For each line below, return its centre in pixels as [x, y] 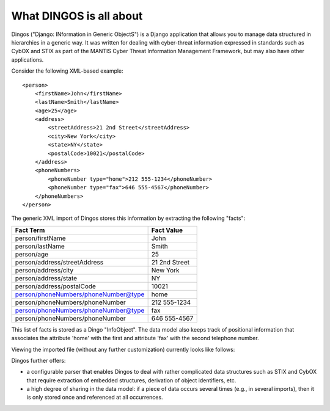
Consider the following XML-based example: [67, 71]
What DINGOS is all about [77, 16]
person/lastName [40, 246]
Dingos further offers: [38, 360]
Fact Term [30, 230]
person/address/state [46, 278]
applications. [28, 60]
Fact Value [167, 230]
